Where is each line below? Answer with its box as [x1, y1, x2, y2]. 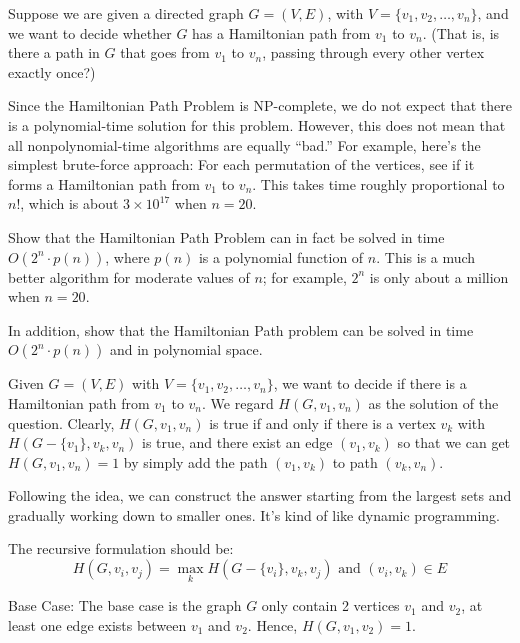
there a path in [8, 42, 100, 63]
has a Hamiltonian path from [192, 22, 371, 43]
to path [332, 451, 378, 472]
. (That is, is [422, 22, 500, 43]
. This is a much [376, 246, 476, 267]
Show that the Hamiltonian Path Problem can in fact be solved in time [8, 226, 445, 247]
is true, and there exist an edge [142, 432, 333, 453]
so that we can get [397, 432, 511, 453]
